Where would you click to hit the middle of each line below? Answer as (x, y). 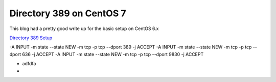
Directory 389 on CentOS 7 (68, 13)
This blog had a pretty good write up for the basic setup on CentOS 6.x (84, 29)
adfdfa (29, 64)
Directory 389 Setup (31, 38)
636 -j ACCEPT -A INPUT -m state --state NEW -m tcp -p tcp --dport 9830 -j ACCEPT (113, 54)
